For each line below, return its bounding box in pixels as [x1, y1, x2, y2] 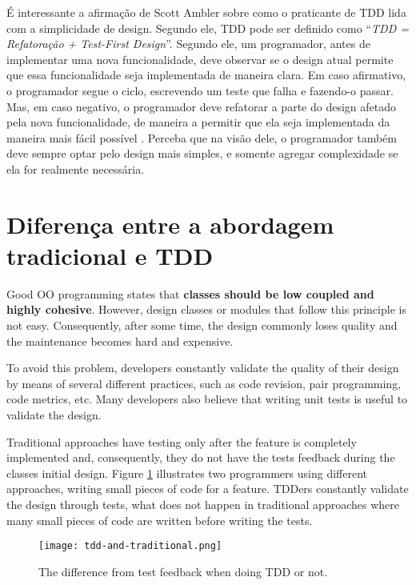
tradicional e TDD [6, 238, 214, 271]
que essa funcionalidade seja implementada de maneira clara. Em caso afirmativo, [6, 66, 406, 83]
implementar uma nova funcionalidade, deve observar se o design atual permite [6, 50, 394, 67]
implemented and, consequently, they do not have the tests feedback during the [6, 449, 395, 466]
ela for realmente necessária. [6, 160, 145, 177]
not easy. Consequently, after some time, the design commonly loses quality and [6, 317, 398, 334]
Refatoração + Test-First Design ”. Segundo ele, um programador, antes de [6, 35, 370, 52]
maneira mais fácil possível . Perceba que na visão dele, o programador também [6, 129, 397, 146]
